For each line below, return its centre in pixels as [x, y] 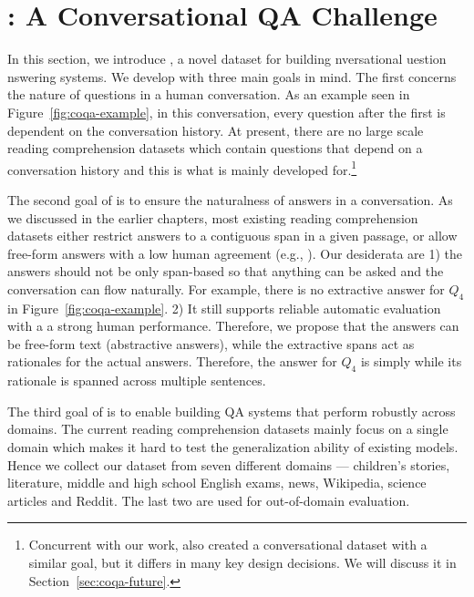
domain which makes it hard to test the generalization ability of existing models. [233, 447]
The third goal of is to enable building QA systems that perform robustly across [232, 411]
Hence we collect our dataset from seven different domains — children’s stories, [229, 464]
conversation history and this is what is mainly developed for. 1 [182, 168]
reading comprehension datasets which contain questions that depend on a [215, 148]
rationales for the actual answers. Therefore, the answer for [172, 361]
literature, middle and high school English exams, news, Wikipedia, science [217, 483]
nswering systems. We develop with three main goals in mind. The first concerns [232, 76]
